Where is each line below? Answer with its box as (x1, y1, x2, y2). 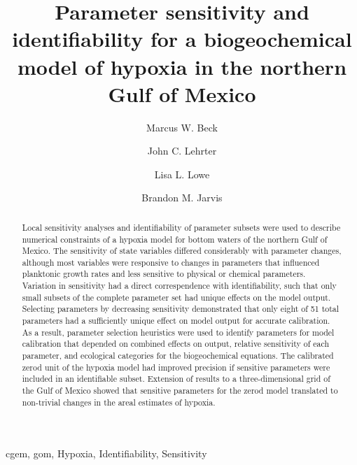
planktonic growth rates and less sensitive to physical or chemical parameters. (22, 268, 306, 280)
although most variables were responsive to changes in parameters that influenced (22, 256, 320, 268)
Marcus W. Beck (146, 120, 218, 134)
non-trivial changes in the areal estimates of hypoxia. (22, 396, 216, 408)
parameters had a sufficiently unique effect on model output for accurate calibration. (22, 315, 330, 327)
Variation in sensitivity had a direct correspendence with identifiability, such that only (22, 280, 337, 292)
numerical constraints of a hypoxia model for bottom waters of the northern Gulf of (22, 233, 328, 245)
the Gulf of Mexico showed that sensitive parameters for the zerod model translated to (22, 385, 338, 396)
